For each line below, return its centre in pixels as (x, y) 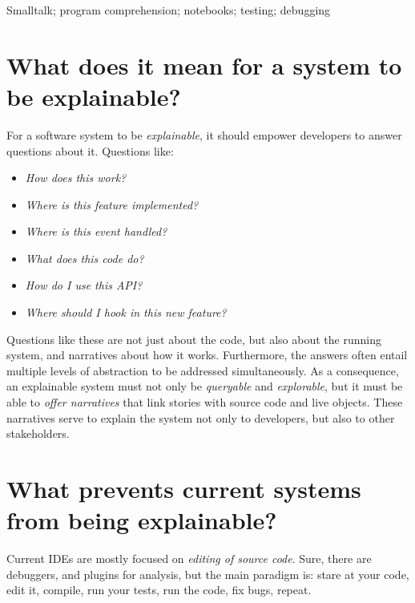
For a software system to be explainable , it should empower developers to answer (204, 134)
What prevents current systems (184, 488)
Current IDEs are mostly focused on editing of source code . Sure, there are (189, 558)
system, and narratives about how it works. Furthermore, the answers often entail (207, 355)
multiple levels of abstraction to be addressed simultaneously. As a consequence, (203, 370)
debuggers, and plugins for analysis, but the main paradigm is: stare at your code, (208, 574)
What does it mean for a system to (204, 65)
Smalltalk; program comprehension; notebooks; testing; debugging (169, 10)
